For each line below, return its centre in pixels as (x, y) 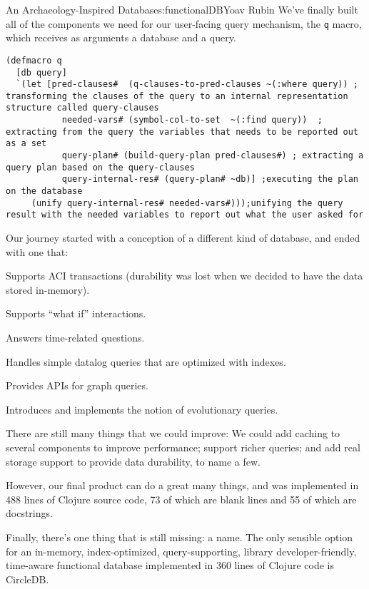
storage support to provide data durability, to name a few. (133, 461)
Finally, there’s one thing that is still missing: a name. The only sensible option (180, 537)
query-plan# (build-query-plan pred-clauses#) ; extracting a (213, 156)
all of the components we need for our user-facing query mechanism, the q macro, (184, 23)
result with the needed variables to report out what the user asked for (185, 215)
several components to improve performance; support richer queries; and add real (183, 447)
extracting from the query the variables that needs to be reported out (182, 132)
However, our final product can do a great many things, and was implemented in (182, 485)
